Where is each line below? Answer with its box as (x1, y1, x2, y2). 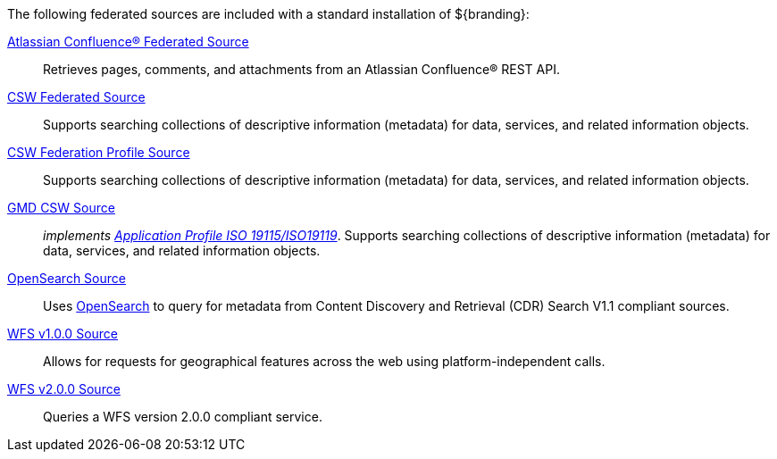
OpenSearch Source (7, 271, 126, 286)
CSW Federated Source (7, 89, 146, 104)
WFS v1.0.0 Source (7, 326, 118, 341)
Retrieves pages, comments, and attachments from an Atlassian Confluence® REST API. (43, 62, 560, 77)
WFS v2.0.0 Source (7, 381, 121, 396)
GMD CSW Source (7, 200, 115, 215)
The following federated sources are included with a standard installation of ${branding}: (7, 6, 530, 21)
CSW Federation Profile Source (7, 145, 190, 160)
